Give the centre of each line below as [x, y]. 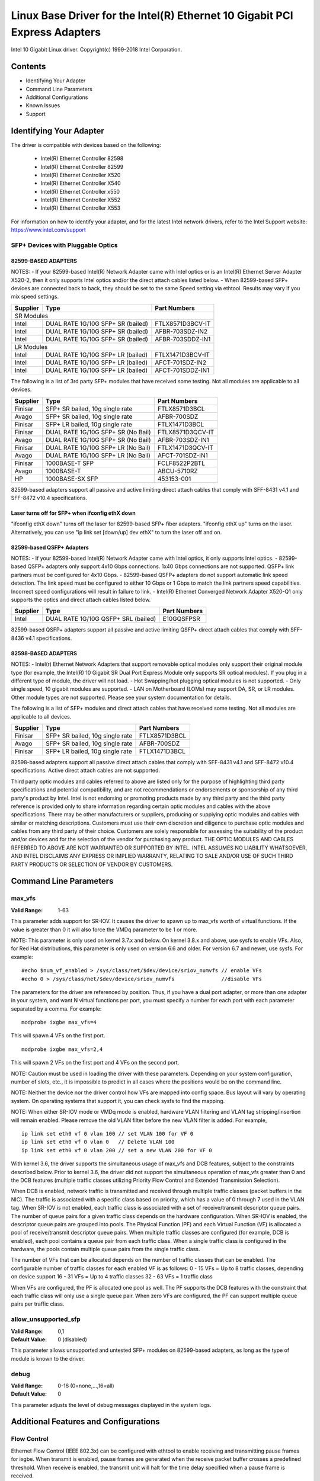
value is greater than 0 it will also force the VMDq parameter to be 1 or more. [104, 929]
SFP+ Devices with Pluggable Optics [64, 245]
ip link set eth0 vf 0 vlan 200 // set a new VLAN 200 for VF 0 [117, 1150]
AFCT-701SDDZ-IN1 [182, 370]
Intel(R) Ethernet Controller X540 [81, 183]
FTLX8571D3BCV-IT [183, 323]
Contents [28, 67]
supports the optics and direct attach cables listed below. [81, 600]
